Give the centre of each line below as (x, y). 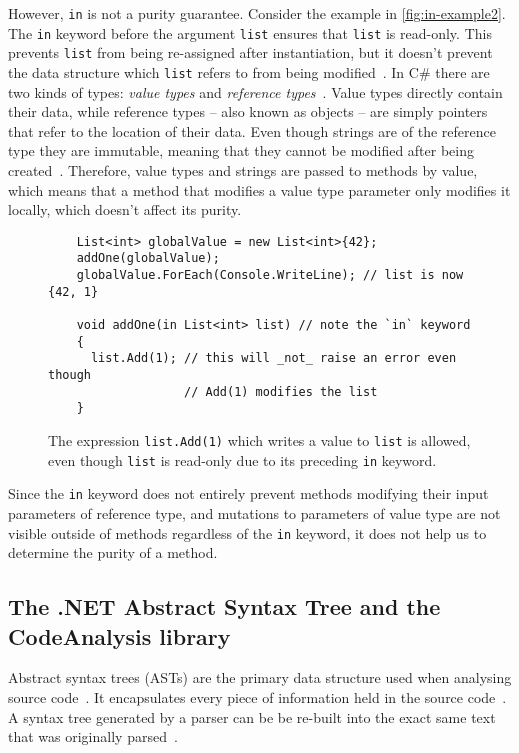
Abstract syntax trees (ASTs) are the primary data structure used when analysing (260, 677)
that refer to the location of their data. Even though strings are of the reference (252, 130)
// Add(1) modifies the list (281, 391)
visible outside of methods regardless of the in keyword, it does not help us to (247, 532)
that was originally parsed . (93, 736)
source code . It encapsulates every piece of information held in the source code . (257, 697)
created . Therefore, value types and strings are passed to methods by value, (243, 170)
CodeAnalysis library (119, 635)
